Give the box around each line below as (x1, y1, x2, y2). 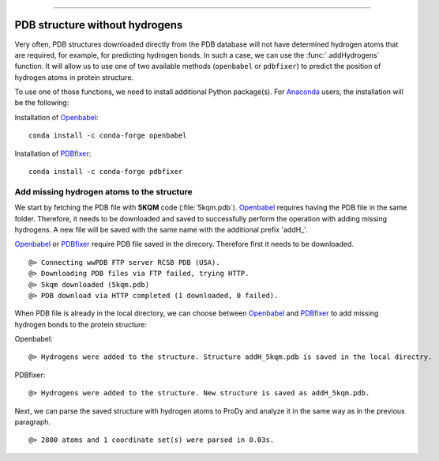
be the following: (14, 98, 69, 108)
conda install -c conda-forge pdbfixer (28, 167, 183, 176)
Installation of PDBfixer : (14, 149, 92, 158)
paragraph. (14, 418, 51, 427)
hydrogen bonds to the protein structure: (14, 319, 148, 329)
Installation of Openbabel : (14, 112, 99, 122)
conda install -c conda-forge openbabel (28, 131, 187, 140)
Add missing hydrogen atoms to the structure (14, 186, 193, 197)
